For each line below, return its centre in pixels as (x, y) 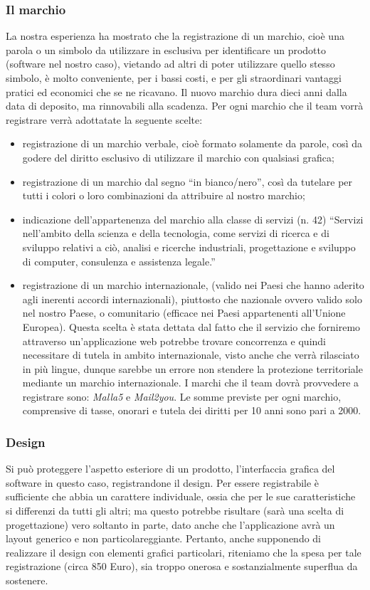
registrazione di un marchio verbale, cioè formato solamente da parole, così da (192, 143)
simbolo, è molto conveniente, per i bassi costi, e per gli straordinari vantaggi (174, 78)
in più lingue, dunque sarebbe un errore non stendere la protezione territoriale (192, 368)
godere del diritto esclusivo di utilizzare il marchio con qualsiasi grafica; (178, 157)
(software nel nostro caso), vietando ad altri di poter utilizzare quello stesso (170, 64)
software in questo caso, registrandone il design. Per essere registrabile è (163, 482)
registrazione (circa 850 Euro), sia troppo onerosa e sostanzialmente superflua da (182, 566)
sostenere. (27, 580)
